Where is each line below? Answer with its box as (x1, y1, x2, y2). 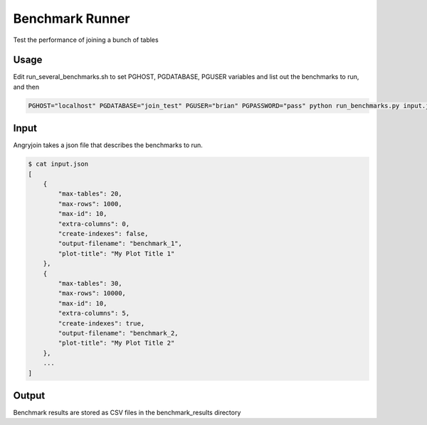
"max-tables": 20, (58, 190, 122, 198)
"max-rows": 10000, (58, 289, 126, 298)
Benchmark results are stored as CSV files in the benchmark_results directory (13, 409, 241, 417)
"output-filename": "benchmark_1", (58, 240, 183, 248)
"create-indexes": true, (58, 319, 145, 327)
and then (13, 82, 39, 91)
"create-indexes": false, (58, 230, 149, 238)
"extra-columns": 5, (58, 309, 130, 318)
